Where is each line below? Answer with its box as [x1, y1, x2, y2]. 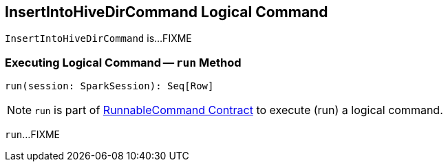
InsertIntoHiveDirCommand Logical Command [5, 3, 328, 21]
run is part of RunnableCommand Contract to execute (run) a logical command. [34, 103, 443, 118]
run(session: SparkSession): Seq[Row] [5, 80, 214, 92]
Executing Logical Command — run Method [5, 55, 242, 69]
